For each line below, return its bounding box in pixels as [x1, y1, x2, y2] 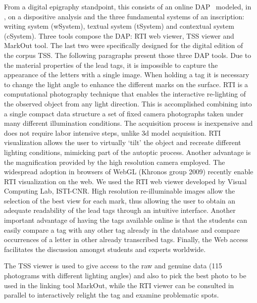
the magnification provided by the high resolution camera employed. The [4, 156, 225, 167]
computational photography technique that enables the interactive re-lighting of [4, 89, 246, 99]
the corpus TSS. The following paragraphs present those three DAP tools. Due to [4, 50, 251, 60]
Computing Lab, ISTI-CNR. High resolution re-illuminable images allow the [4, 186, 235, 196]
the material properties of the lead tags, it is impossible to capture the [4, 59, 218, 70]
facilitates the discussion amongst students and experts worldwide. [4, 244, 206, 254]
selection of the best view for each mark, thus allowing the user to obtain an [4, 195, 236, 205]
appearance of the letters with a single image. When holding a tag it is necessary [4, 69, 250, 80]
